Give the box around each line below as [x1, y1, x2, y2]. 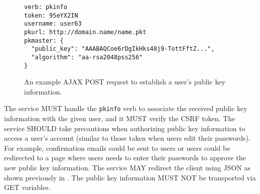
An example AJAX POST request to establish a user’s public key [24, 76, 226, 87]
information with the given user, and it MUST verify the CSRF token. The [4, 113, 235, 124]
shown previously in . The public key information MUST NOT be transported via [4, 172, 256, 182]
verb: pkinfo [24, 4, 67, 11]
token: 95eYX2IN [24, 12, 78, 19]
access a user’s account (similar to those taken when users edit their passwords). [4, 133, 250, 143]
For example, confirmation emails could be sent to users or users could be [4, 142, 230, 153]
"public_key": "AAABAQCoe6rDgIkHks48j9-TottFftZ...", [31, 45, 215, 53]
